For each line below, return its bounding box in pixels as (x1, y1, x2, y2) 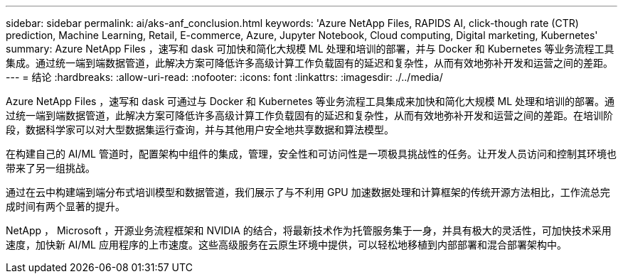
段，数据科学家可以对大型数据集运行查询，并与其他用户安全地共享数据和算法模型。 (6, 124, 394, 136)
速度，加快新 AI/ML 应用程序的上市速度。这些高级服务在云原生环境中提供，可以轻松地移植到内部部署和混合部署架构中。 (6, 239, 567, 251)
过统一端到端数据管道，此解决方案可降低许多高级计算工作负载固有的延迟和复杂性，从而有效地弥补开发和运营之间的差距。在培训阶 (6, 109, 613, 121)
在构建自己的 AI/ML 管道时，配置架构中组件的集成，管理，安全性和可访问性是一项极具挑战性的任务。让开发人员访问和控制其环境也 (6, 148, 617, 160)
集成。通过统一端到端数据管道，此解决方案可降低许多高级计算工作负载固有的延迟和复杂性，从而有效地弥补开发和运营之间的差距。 (6, 57, 613, 69)
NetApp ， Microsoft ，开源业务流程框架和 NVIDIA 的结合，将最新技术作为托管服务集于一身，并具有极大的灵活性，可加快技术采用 (6, 224, 612, 236)
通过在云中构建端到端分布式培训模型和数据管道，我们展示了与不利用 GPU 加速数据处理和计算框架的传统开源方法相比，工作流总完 (6, 186, 610, 198)
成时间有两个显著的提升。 (6, 200, 125, 212)
